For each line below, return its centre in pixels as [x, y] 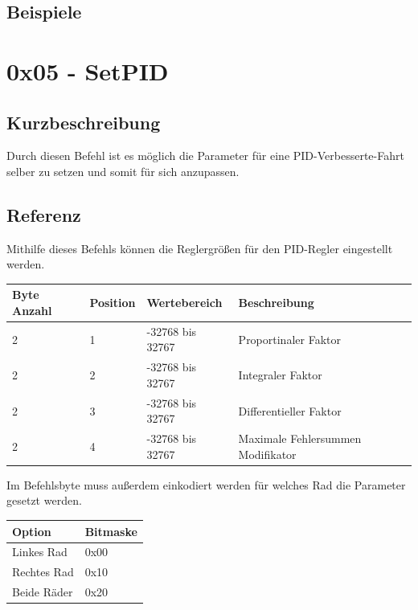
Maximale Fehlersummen [300, 438]
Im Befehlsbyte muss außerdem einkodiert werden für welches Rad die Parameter [206, 484]
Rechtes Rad [43, 572]
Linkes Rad [40, 552]
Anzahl [32, 311]
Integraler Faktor [280, 375]
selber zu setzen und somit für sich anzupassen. [123, 171]
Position [113, 303]
